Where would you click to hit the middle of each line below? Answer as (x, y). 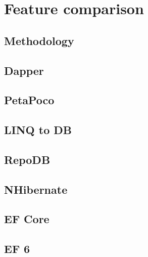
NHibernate (36, 189)
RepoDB (27, 159)
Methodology (39, 40)
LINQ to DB (38, 130)
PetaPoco (29, 100)
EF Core (27, 219)
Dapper (24, 70)
